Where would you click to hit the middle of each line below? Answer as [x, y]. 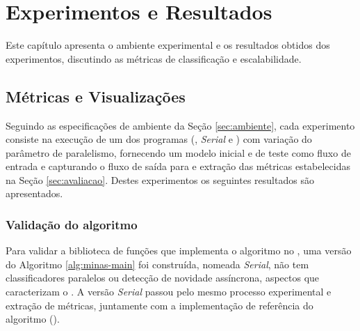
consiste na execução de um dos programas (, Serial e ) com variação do [159, 139]
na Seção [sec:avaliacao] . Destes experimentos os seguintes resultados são [160, 179]
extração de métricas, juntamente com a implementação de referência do [159, 305]
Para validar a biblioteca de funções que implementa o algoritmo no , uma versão [179, 251]
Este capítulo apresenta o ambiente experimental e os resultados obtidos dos [168, 45]
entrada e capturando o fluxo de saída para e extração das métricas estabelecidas [178, 166]
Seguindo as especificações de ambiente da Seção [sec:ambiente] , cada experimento [180, 125]
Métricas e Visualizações [96, 96]
